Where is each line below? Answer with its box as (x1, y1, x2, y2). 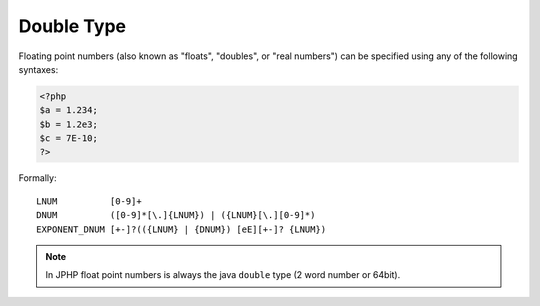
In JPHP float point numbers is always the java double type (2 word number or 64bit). (45, 269, 401, 281)
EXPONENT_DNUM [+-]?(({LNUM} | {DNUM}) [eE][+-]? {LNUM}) (36, 223, 327, 235)
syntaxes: (18, 63, 59, 75)
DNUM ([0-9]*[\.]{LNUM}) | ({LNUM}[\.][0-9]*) (36, 210, 316, 221)
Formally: (18, 172, 57, 184)
